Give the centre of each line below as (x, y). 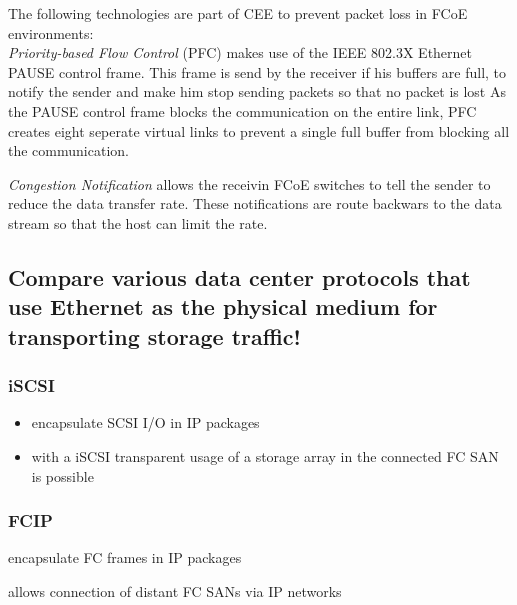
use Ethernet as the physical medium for (223, 306)
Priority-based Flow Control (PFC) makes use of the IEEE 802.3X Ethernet (240, 52)
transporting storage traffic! (154, 335)
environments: (51, 32)
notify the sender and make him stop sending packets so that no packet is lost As (257, 91)
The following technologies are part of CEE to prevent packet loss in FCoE (238, 13)
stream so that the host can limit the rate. (138, 222)
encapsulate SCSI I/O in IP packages (145, 422)
